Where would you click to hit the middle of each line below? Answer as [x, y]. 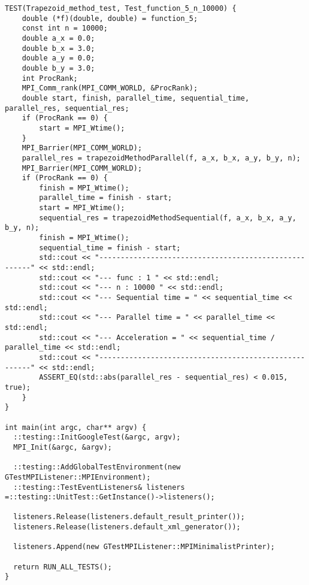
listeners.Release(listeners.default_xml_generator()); [127, 527]
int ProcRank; [50, 78]
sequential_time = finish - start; [110, 248]
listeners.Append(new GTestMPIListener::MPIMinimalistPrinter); [144, 547]
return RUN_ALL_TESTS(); [63, 567]
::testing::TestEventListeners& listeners [99, 487]
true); [18, 387]
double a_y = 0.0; [58, 58]
